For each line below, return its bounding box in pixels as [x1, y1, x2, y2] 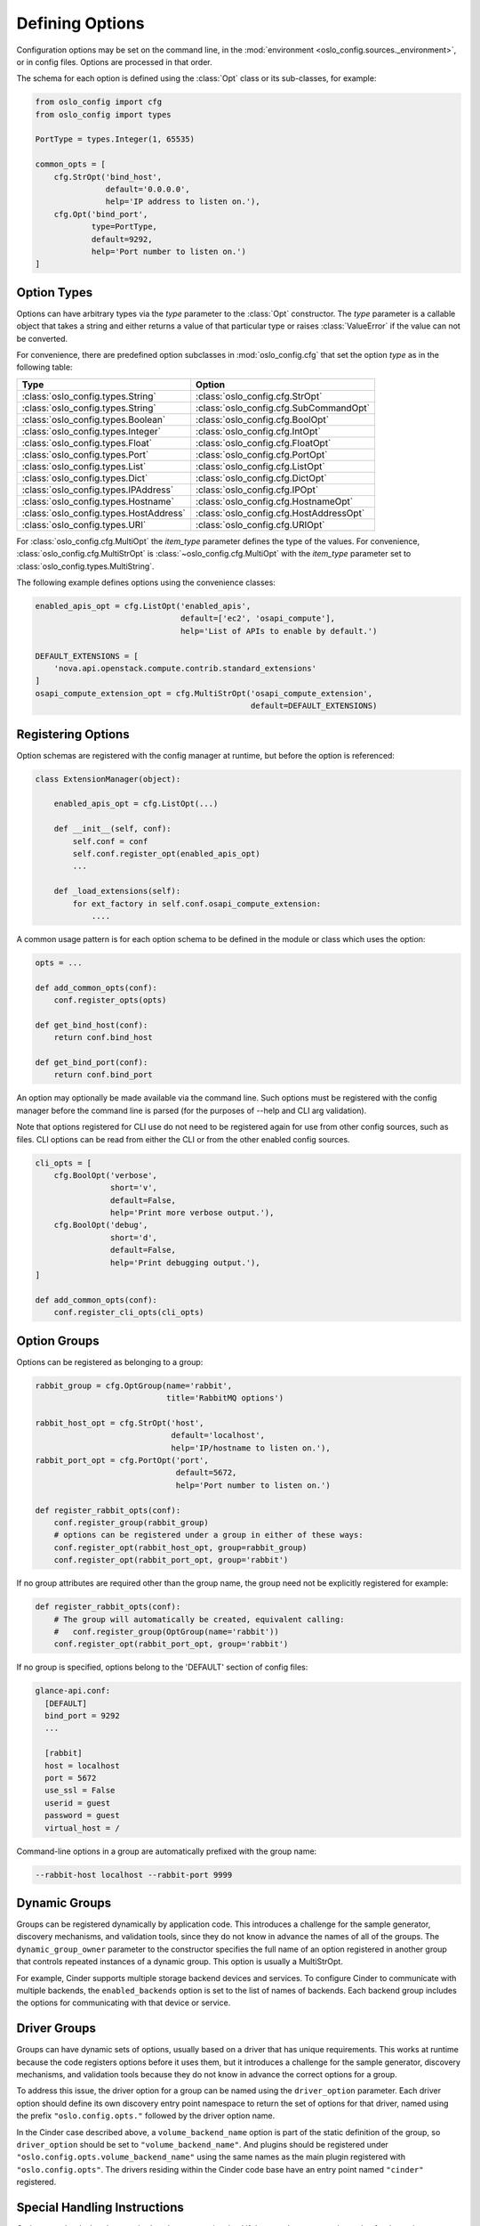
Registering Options [16, 727, 130, 742]
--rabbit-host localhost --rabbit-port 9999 [35, 1870, 233, 1880]
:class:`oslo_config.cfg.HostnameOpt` [196, 495, 354, 508]
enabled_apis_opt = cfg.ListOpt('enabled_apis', [35, 601, 252, 611]
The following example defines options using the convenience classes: [16, 577, 276, 588]
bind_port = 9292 [44, 1710, 120, 1721]
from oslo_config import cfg [35, 97, 163, 107]
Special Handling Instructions [16, 2200, 184, 2215]
